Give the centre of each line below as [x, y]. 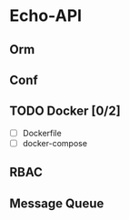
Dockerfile [42, 133]
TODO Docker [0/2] [65, 111]
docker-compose [55, 143]
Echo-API [46, 16]
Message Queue [57, 203]
